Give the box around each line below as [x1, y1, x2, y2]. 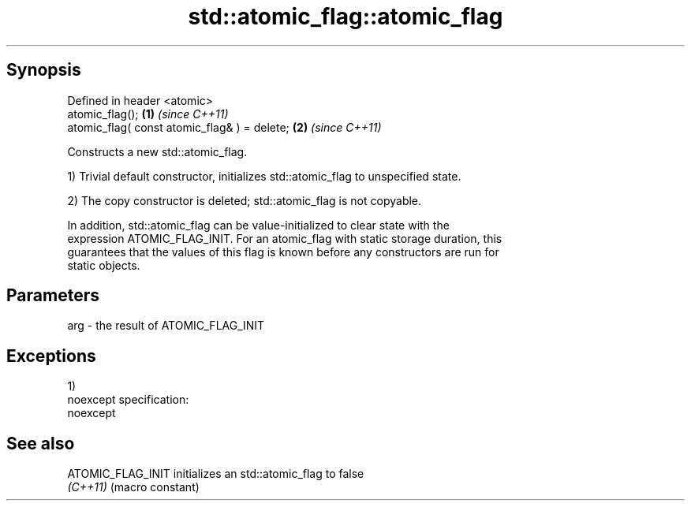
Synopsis [6, 60, 81, 80]
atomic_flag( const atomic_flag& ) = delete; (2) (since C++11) [67, 120, 382, 134]
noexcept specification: [67, 393, 189, 407]
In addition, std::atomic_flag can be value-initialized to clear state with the [67, 218, 450, 232]
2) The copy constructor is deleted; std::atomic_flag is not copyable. [67, 193, 422, 207]
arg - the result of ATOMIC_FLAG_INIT [67, 319, 265, 333]
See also [6, 433, 75, 453]
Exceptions [6, 345, 96, 366]
